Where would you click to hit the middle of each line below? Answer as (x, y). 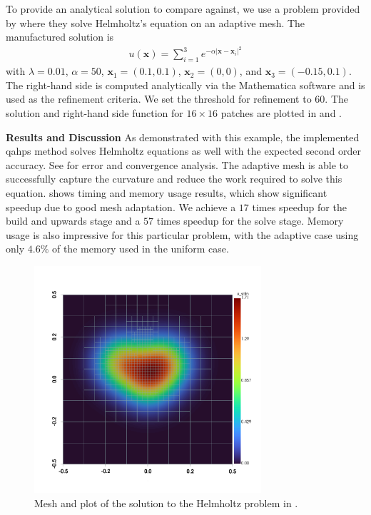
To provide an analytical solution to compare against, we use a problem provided (183, 9)
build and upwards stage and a (73, 221)
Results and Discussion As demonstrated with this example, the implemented (183, 137)
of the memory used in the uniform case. (140, 249)
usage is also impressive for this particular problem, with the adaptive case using (182, 234)
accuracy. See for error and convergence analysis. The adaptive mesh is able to (177, 164)
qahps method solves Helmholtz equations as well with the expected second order (183, 151)
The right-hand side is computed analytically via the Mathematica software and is (185, 85)
